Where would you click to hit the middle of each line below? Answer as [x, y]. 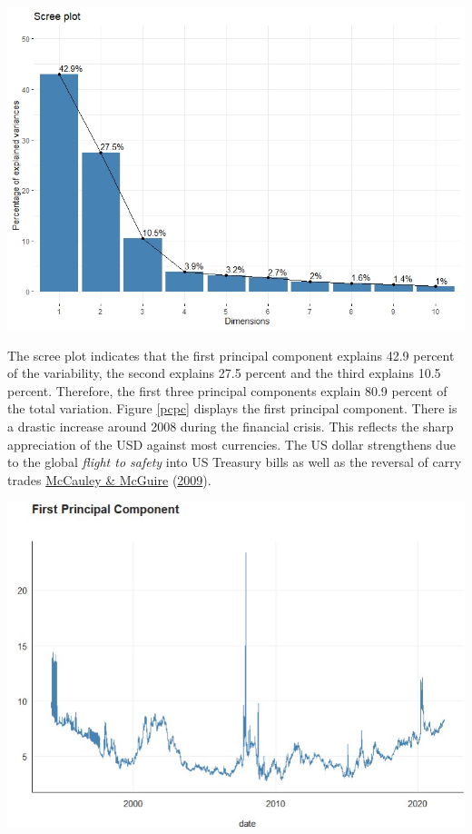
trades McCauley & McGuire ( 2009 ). [109, 479]
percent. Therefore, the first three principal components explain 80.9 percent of [227, 390]
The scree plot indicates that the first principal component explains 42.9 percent [231, 355]
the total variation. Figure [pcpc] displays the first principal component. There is [232, 408]
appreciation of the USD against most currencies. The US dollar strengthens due [231, 444]
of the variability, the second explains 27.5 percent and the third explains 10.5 [224, 373]
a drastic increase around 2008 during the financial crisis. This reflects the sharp [231, 426]
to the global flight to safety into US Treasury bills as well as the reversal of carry [235, 462]
